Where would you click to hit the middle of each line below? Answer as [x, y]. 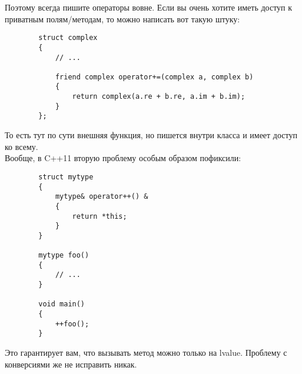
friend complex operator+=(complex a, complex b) [154, 77]
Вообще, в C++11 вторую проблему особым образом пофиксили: [123, 158]
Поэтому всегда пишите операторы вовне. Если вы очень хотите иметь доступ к [149, 7]
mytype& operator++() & [102, 197]
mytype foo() [64, 256]
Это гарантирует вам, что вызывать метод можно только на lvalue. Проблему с [146, 353]
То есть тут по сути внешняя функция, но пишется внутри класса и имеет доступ [151, 135]
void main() [62, 304]
